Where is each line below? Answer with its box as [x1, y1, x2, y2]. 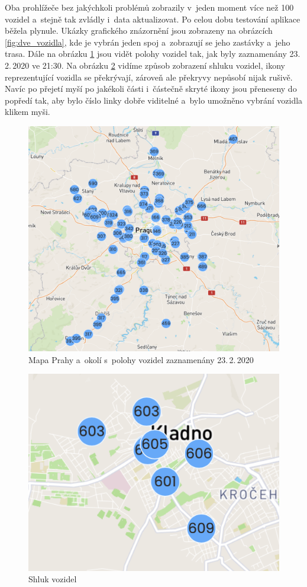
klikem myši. [5, 105, 50, 118]
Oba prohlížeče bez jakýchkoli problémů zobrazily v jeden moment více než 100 [5, 1, 294, 13]
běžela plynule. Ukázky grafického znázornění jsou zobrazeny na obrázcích [5, 24, 273, 37]
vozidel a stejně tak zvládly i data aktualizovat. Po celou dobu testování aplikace [5, 12, 300, 25]
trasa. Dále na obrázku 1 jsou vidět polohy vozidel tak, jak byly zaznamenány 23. [5, 47, 300, 60]
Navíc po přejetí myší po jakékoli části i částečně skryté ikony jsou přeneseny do [5, 82, 297, 95]
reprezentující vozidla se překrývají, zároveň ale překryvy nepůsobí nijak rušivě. [5, 70, 293, 83]
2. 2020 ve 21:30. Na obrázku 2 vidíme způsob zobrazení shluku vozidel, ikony [5, 59, 285, 71]
